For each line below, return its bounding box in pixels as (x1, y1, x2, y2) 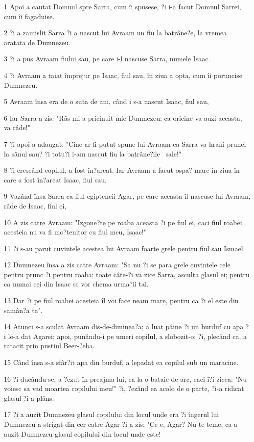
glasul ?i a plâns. (4, 392, 54, 403)
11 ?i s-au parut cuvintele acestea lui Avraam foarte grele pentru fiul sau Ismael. (4, 243, 245, 253)
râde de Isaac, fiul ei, (4, 200, 67, 210)
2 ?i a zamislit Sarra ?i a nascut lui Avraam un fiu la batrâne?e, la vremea (4, 27, 227, 38)
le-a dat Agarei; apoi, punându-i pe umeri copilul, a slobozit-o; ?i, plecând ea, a (8, 331, 247, 341)
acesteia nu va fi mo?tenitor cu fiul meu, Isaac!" (4, 227, 146, 237)
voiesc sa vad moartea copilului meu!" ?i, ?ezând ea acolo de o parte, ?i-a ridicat (4, 383, 244, 393)
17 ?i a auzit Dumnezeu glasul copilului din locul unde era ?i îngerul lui (4, 409, 219, 419)
